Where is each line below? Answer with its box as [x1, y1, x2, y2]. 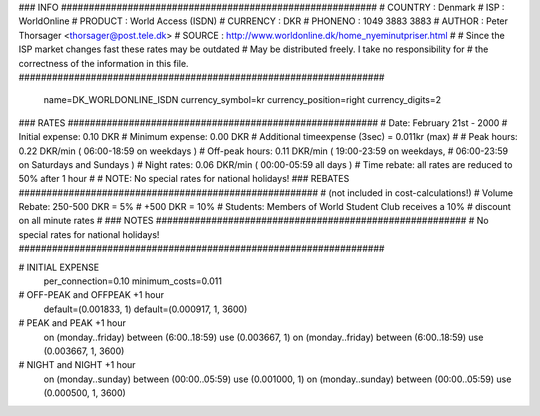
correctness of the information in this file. [18, 57, 189, 69]
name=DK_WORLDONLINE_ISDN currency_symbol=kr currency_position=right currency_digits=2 [43, 94, 442, 106]
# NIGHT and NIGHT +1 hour [18, 359, 136, 371]
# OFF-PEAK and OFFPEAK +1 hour [18, 289, 165, 301]
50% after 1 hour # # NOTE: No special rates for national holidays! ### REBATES [18, 173, 350, 185]
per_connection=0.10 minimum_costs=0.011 [43, 275, 222, 287]
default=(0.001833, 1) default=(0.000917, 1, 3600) [43, 303, 248, 315]
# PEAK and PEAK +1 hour [18, 317, 127, 329]
